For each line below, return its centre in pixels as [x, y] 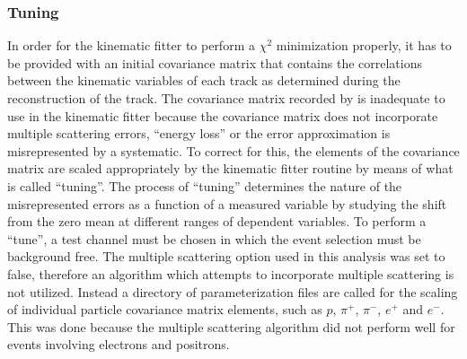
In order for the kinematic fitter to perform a [131, 45]
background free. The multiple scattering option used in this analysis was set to [226, 256]
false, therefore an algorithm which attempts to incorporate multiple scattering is [231, 273]
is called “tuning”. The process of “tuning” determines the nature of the [205, 185]
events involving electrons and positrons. [119, 344]
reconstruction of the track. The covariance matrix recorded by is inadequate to [226, 98]
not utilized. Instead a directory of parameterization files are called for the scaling [233, 291]
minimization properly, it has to [364, 45]
